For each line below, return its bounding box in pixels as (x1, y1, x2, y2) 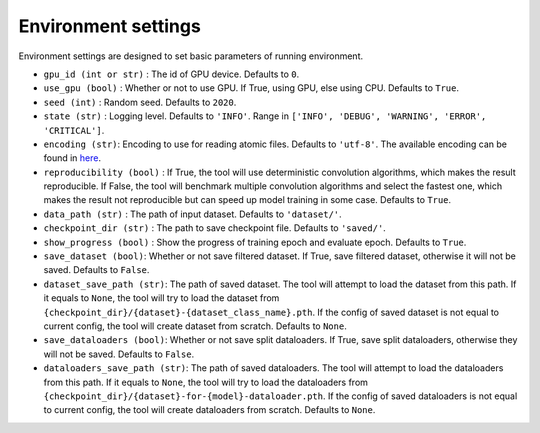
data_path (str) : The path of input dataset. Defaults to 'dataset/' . (43, 208, 342, 220)
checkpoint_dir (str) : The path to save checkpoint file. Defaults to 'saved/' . (43, 222, 387, 234)
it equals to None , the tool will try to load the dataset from (43, 292, 280, 304)
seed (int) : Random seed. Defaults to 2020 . (43, 96, 237, 108)
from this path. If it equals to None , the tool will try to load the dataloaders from (43, 376, 369, 388)
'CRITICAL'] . (43, 124, 105, 136)
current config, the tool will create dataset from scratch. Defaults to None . (43, 320, 347, 332)
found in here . (43, 152, 102, 164)
